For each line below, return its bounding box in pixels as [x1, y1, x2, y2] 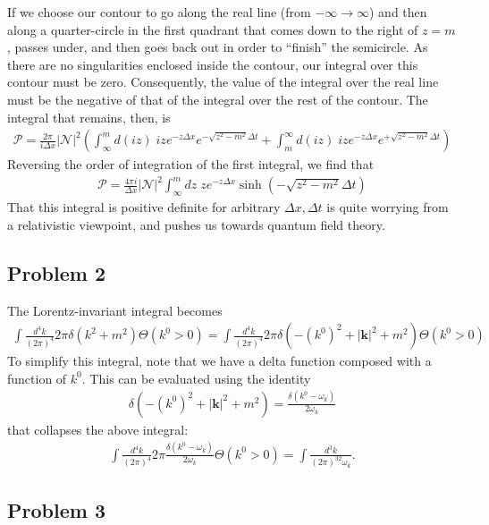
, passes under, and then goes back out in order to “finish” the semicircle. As [7, 38, 428, 56]
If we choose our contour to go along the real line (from [7, 3, 311, 21]
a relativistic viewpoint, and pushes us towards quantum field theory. [7, 215, 385, 233]
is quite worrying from [326, 198, 449, 216]
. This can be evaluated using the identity [81, 368, 311, 387]
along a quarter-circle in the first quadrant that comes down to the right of [7, 20, 418, 38]
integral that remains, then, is [7, 107, 171, 126]
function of [7, 368, 67, 387]
